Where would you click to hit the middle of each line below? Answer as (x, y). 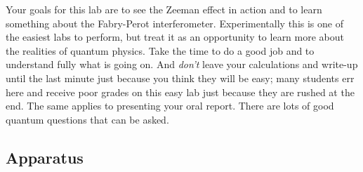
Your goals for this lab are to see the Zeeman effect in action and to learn (164, 9)
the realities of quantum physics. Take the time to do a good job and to (160, 50)
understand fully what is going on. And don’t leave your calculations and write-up (182, 64)
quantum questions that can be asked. (87, 119)
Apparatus (45, 157)
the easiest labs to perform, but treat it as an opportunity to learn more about (175, 37)
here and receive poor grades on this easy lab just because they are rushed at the (180, 92)
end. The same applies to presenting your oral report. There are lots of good (170, 106)
